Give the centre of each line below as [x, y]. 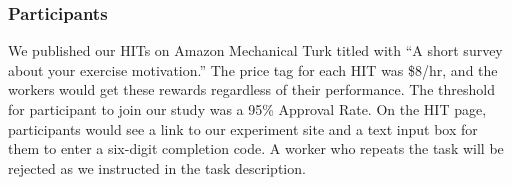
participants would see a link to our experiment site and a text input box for [243, 128]
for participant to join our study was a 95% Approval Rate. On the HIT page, [247, 109]
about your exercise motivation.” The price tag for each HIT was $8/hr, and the [253, 69]
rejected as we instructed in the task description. [157, 167]
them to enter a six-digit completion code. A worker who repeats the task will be [256, 148]
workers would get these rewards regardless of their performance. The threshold [251, 89]
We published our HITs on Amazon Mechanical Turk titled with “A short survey [255, 50]
